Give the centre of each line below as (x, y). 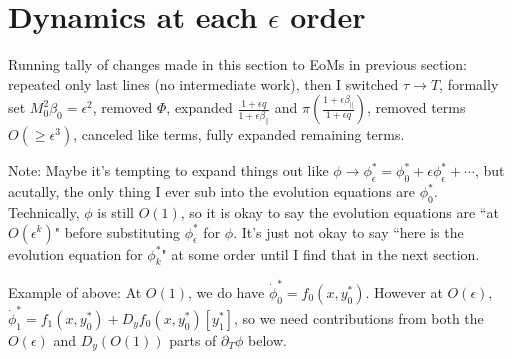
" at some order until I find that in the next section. (320, 253)
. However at (404, 292)
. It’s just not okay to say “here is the (348, 231)
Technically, (44, 211)
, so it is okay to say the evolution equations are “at (339, 211)
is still (115, 211)
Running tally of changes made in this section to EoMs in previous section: (238, 64)
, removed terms (416, 107)
